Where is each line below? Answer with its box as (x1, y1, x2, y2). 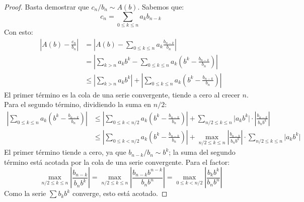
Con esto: (4, 26, 33, 37)
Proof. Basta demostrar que (4, 2, 89, 12)
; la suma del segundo (169, 147, 236, 157)
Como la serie (4, 188, 46, 198)
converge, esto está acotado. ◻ (72, 188, 168, 198)
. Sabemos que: (137, 2, 184, 12)
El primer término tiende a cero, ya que (4, 147, 126, 157)
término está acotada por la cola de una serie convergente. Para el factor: (4, 156, 230, 167)
